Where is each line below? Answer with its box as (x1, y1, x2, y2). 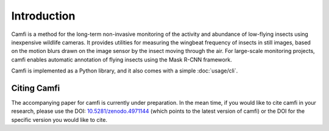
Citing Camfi (11, 83, 60, 93)
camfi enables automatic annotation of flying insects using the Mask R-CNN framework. (11, 55, 232, 63)
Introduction (11, 9, 76, 23)
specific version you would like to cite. (11, 116, 108, 123)
